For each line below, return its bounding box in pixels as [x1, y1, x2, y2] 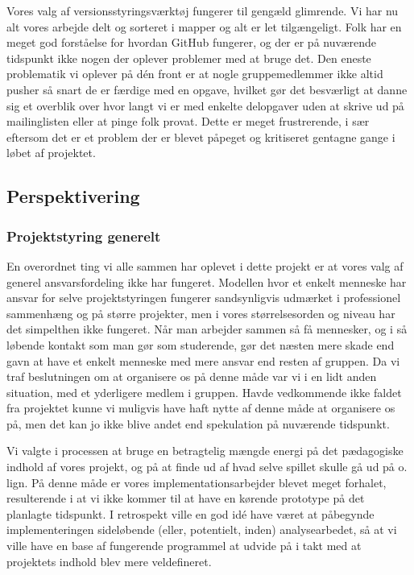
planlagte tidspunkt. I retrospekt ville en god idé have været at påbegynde [6, 505, 375, 522]
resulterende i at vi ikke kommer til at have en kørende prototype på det [6, 490, 365, 507]
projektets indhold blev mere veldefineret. [6, 552, 212, 569]
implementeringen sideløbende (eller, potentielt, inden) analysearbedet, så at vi [6, 521, 397, 538]
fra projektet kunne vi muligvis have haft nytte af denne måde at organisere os [6, 399, 395, 416]
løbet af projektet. [6, 144, 96, 161]
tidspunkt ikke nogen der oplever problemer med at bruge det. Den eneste [6, 49, 371, 66]
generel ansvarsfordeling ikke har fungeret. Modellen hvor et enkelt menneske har [6, 273, 407, 290]
